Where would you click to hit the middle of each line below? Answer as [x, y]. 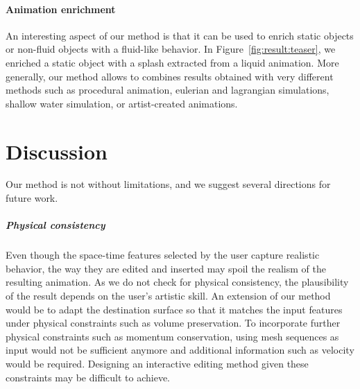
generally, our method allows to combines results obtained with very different [170, 76]
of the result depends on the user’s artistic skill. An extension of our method [168, 296]
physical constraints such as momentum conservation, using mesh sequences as [172, 336]
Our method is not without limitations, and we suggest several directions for [168, 184]
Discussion [57, 151]
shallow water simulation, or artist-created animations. [122, 103]
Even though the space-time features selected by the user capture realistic [163, 255]
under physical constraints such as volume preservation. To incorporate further [173, 323]
